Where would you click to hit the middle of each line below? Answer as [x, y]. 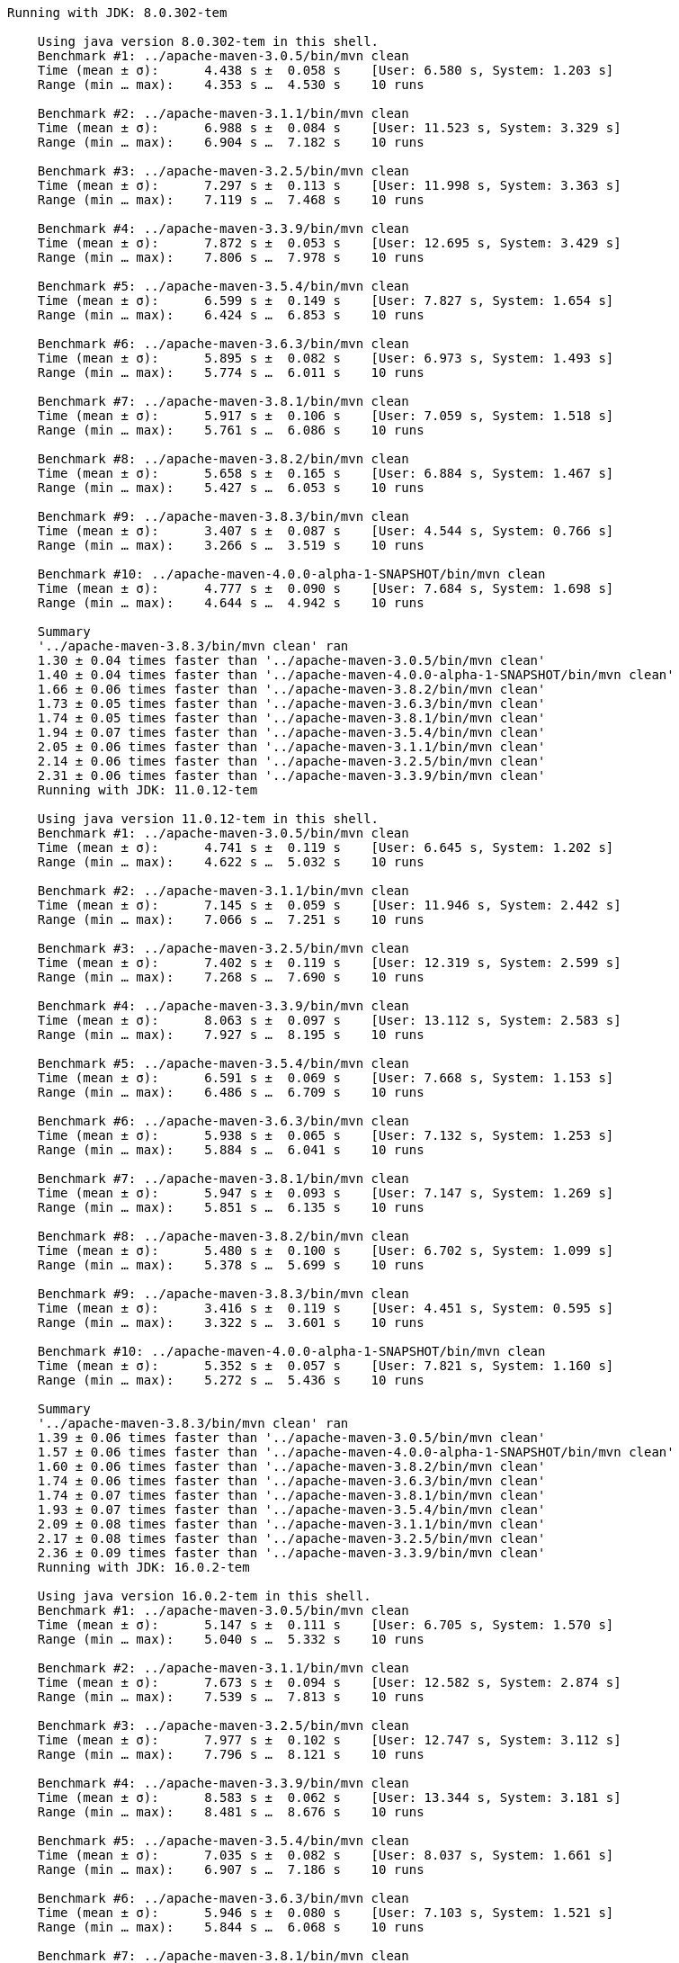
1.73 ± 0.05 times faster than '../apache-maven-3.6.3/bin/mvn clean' [291, 704]
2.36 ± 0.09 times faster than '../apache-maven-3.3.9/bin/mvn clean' [291, 1553]
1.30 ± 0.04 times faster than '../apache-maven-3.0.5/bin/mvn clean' [291, 660]
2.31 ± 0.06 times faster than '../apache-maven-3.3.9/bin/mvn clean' [291, 775]
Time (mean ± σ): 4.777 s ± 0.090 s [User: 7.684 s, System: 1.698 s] [326, 588]
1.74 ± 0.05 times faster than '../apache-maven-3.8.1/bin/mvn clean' [291, 718]
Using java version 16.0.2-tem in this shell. [204, 1596]
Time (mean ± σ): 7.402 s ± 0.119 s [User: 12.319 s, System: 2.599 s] [329, 963]
